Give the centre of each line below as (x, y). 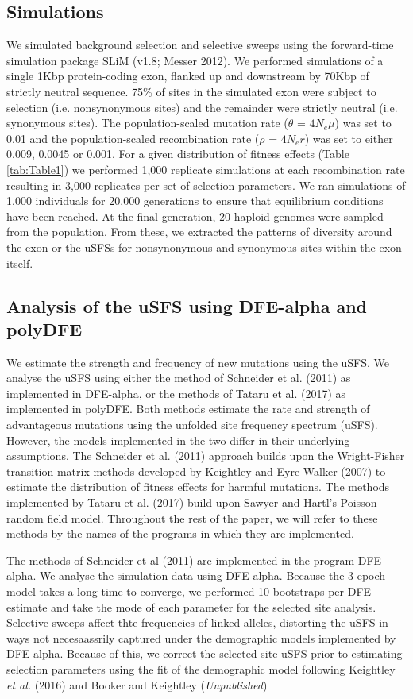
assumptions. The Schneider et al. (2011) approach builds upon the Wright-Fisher (206, 456)
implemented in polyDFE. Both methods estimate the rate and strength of (188, 409)
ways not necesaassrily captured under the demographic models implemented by (201, 637)
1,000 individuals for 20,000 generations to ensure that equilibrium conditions (195, 201)
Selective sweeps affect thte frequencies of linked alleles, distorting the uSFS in (197, 622)
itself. (20, 263)
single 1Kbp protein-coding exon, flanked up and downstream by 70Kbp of (188, 76)
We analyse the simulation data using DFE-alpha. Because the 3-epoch (213, 575)
